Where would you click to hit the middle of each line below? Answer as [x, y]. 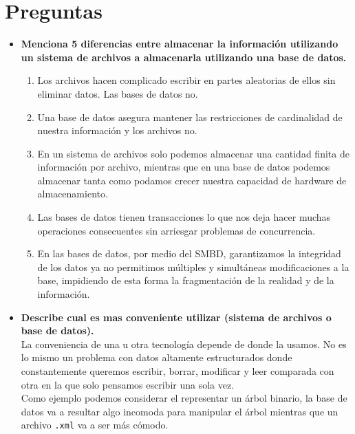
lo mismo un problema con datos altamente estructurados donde [157, 357]
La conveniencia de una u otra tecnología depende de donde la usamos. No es [184, 344]
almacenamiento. [73, 194]
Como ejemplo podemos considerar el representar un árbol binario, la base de [184, 398]
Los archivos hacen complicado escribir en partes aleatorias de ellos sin [186, 80]
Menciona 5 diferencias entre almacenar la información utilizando [180, 44]
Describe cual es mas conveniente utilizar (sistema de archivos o [176, 317]
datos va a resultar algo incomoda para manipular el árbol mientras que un [180, 411]
